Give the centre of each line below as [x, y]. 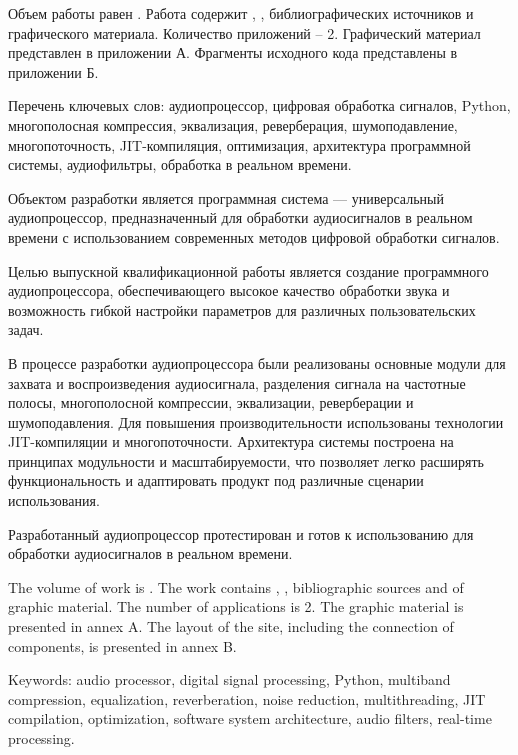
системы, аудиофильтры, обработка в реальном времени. [180, 164]
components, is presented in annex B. [122, 645]
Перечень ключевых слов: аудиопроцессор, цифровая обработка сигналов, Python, [259, 105]
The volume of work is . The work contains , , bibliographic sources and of [236, 586]
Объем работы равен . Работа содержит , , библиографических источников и [241, 13]
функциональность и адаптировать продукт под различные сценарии [216, 480]
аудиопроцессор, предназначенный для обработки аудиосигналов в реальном [240, 217]
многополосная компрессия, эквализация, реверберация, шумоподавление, [233, 124]
